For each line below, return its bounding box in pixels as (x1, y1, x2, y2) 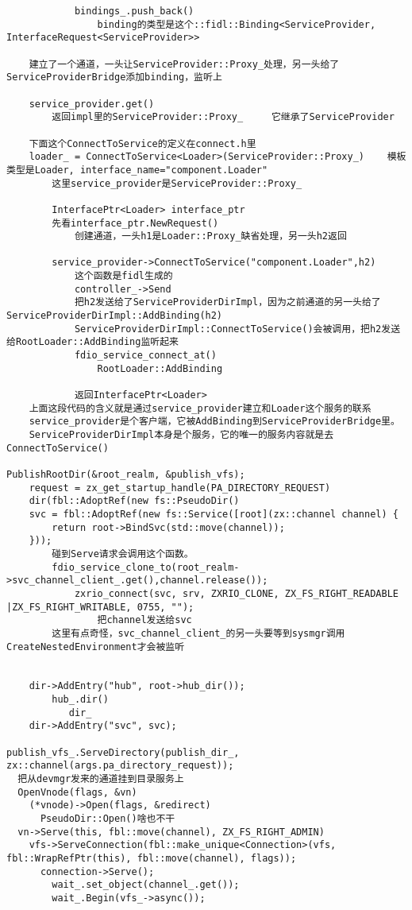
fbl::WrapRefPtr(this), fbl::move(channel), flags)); (6, 853, 297, 864)
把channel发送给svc (97, 614, 192, 626)
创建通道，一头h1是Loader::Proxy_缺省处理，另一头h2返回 (74, 230, 347, 242)
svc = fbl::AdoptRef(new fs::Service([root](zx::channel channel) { (29, 508, 399, 520)
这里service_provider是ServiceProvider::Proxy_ (52, 177, 302, 189)
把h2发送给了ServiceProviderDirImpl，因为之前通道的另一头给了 (74, 296, 381, 308)
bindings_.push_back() (74, 6, 194, 17)
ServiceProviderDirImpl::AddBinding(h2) (6, 310, 223, 322)
